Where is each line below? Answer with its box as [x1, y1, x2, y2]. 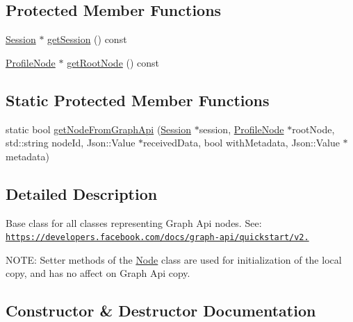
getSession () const [47, 32, 127, 46]
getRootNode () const [67, 55, 160, 69]
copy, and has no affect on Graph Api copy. [6, 266, 190, 280]
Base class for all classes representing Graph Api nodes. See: [6, 215, 262, 230]
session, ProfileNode [199, 121, 284, 136]
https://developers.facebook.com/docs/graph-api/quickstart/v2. [6, 232, 309, 243]
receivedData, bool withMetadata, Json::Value [143, 135, 340, 150]
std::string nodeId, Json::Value [6, 135, 136, 150]
